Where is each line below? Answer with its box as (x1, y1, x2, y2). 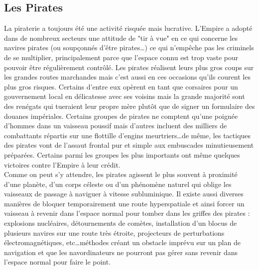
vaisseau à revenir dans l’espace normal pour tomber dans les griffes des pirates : (4, 208, 250, 218)
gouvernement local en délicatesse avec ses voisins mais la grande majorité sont (4, 91, 245, 101)
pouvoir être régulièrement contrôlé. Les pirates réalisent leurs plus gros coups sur (4, 62, 254, 72)
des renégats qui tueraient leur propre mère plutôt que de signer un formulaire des (4, 100, 255, 111)
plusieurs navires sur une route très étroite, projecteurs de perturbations (4, 227, 225, 238)
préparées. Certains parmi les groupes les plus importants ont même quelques (4, 149, 240, 160)
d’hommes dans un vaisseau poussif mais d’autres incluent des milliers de (4, 120, 227, 131)
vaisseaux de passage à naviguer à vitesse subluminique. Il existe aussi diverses (4, 188, 244, 199)
